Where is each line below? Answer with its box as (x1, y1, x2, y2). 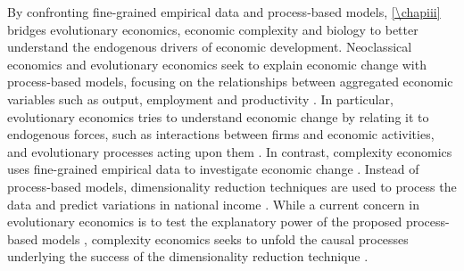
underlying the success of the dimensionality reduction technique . (7, 247, 369, 266)
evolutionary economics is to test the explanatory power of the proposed (7, 212, 402, 231)
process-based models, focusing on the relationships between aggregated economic (7, 72, 453, 91)
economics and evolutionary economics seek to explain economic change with (7, 54, 427, 73)
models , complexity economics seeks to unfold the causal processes (41, 229, 409, 248)
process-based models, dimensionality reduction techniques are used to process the (7, 177, 457, 195)
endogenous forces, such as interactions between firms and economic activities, (7, 125, 435, 144)
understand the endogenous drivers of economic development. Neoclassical (7, 37, 412, 56)
